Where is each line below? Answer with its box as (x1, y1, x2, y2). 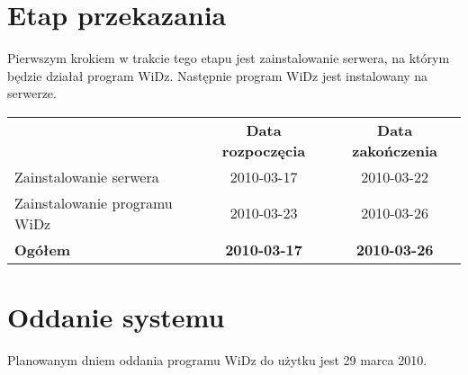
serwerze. (7, 84, 57, 103)
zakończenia (352, 139, 438, 161)
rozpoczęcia (221, 139, 306, 161)
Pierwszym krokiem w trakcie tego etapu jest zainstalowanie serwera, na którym (7, 49, 450, 67)
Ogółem (14, 238, 71, 260)
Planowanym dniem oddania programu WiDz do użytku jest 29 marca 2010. (7, 351, 427, 370)
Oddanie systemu (7, 299, 225, 335)
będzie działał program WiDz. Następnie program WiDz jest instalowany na (7, 66, 428, 85)
